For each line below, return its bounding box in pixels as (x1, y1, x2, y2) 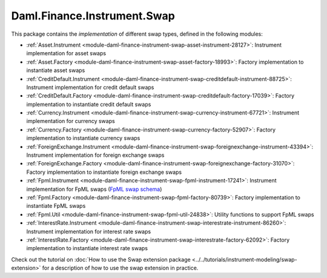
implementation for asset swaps (26, 50, 106, 57)
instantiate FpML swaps (26, 202, 86, 210)
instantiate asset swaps (26, 67, 85, 74)
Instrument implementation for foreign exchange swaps (26, 151, 165, 159)
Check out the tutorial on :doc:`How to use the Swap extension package (11, 256, 191, 263)
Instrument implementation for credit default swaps (26, 84, 154, 91)
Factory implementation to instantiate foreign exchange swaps (26, 168, 182, 176)
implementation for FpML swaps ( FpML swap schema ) (26, 185, 162, 193)
